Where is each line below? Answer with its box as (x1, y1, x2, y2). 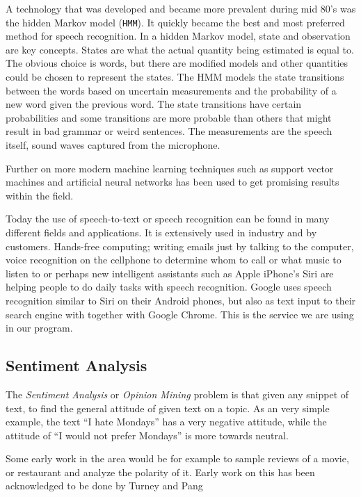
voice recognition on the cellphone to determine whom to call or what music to (6, 252, 342, 267)
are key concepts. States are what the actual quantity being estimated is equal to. (6, 42, 354, 56)
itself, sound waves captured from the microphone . (6, 138, 220, 152)
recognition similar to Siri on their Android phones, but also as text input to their (6, 293, 356, 307)
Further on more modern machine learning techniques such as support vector (6, 161, 334, 175)
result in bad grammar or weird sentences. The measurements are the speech (6, 124, 332, 138)
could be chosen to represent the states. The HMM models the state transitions (6, 70, 344, 84)
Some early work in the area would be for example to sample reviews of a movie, (6, 451, 349, 466)
